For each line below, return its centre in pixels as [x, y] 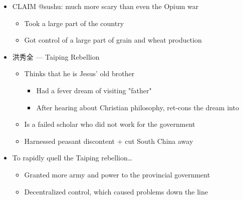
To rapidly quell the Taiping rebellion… [72, 158]
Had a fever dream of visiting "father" [94, 90]
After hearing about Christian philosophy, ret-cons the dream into [138, 107]
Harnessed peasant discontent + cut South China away [109, 141]
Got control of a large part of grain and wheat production [113, 40]
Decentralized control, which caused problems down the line [116, 191]
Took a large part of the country [74, 23]
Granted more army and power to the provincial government [117, 174]
